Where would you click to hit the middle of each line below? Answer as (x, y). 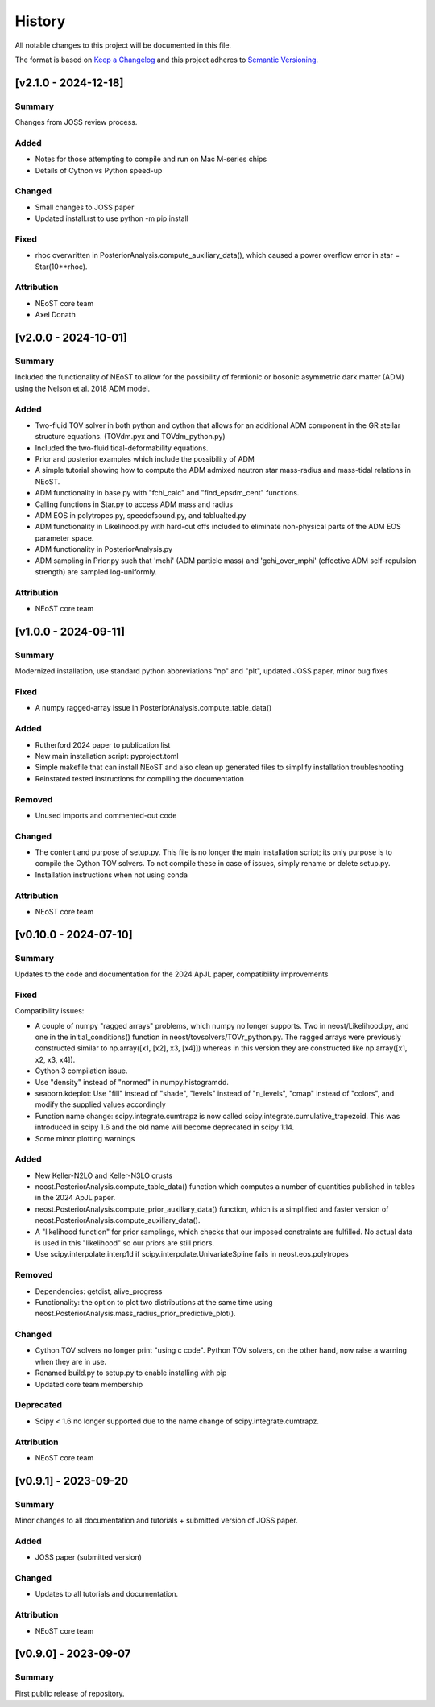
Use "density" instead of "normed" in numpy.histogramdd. (132, 1082)
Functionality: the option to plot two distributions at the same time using (154, 1302)
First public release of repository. (70, 1693)
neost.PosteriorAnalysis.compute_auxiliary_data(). (118, 1220)
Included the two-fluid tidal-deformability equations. (122, 448)
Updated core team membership (89, 1384)
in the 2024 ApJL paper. (75, 1198)
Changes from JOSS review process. (76, 122)
